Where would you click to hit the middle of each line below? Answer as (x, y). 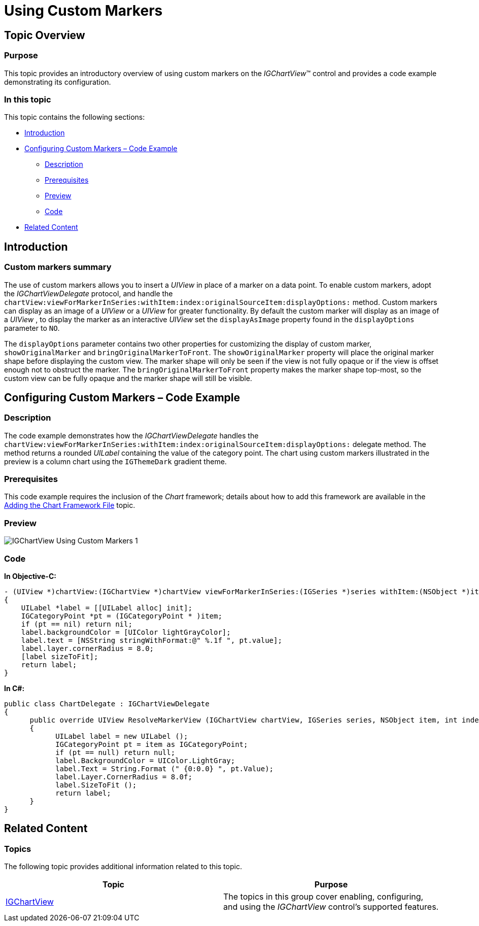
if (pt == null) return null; (115, 752)
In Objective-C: (30, 576)
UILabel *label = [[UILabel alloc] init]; (107, 608)
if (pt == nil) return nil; (77, 624)
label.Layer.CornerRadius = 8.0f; (124, 777)
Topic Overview (45, 35)
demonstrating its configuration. (58, 82)
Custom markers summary (58, 267)
